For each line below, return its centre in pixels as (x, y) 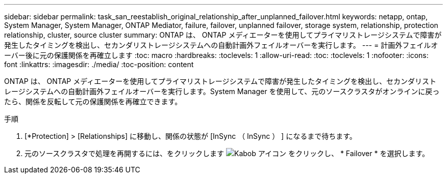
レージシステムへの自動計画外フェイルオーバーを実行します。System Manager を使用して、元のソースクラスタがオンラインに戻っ (222, 91)
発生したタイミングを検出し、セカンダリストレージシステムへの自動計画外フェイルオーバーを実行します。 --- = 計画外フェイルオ (221, 45)
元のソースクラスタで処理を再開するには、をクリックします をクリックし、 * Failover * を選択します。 (227, 153)
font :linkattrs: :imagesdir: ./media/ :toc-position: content (99, 64)
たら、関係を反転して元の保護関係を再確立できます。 (93, 101)
